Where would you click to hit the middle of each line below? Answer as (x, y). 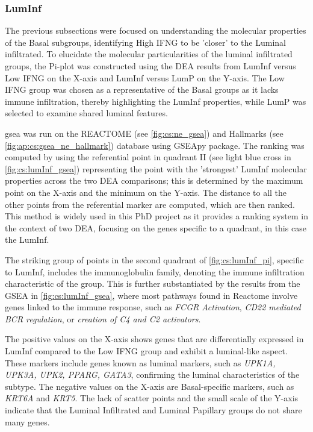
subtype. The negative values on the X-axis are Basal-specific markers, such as (150, 386)
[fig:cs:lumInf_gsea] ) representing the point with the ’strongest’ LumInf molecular (156, 168)
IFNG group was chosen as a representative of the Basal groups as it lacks (142, 89)
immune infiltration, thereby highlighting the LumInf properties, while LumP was (156, 101)
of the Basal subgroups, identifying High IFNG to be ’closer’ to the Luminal (145, 42)
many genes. (27, 421)
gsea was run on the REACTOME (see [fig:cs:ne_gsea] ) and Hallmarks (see (144, 133)
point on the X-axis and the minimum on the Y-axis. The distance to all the (146, 192)
